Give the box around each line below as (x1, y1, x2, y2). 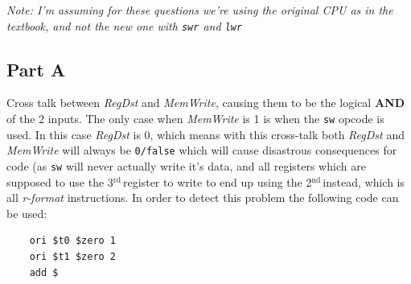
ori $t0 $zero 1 (29, 235, 117, 247)
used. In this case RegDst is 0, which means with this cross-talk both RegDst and (6, 126, 405, 142)
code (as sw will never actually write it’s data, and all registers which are (6, 157, 366, 174)
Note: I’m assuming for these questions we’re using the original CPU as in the (6, 2, 393, 18)
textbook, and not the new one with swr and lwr (6, 17, 243, 34)
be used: (6, 204, 47, 221)
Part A (6, 56, 66, 81)
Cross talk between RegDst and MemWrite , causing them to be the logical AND (6, 94, 405, 111)
